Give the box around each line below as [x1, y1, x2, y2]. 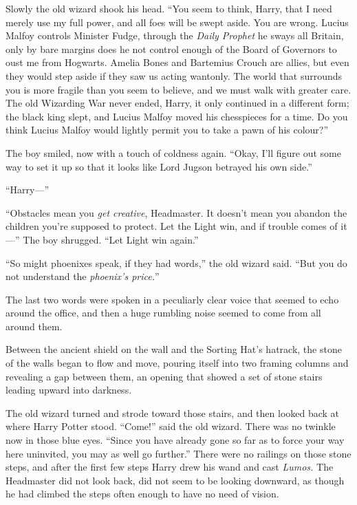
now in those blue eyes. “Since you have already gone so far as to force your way [6, 433, 345, 447]
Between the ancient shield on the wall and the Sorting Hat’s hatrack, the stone [6, 342, 342, 356]
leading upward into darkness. [6, 383, 132, 397]
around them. [6, 319, 63, 333]
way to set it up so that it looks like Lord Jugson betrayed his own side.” [6, 159, 312, 173]
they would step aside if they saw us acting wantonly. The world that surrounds [6, 68, 343, 83]
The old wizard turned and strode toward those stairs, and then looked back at [6, 405, 340, 420]
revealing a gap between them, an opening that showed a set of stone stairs [6, 369, 323, 383]
